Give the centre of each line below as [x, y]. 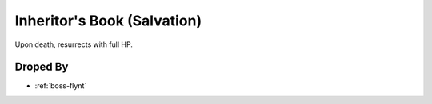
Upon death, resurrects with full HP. [74, 44]
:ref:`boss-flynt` [61, 86]
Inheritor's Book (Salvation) [108, 21]
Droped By [42, 67]
